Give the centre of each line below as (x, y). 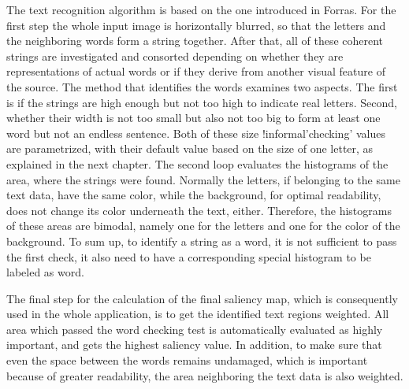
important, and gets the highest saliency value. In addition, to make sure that (194, 345)
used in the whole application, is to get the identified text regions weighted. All (198, 314)
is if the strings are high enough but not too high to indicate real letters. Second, (202, 102)
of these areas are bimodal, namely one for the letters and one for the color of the (203, 226)
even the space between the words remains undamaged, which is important (187, 360)
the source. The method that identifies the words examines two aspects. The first (202, 86)
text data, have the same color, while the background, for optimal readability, (194, 195)
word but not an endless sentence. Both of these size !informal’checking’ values (196, 133)
